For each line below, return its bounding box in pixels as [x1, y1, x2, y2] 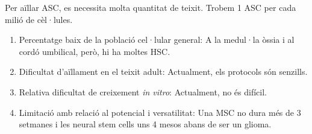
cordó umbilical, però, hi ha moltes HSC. [19, 45, 170, 57]
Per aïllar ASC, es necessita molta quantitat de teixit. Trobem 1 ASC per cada [5, 1, 296, 13]
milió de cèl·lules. [5, 13, 73, 25]
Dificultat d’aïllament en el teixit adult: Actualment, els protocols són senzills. [19, 65, 308, 78]
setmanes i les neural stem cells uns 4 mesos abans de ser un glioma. [19, 118, 272, 130]
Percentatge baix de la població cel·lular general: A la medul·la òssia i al [19, 33, 295, 46]
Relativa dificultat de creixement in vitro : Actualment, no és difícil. [19, 85, 267, 98]
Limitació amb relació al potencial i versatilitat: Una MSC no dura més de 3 [19, 106, 301, 118]
